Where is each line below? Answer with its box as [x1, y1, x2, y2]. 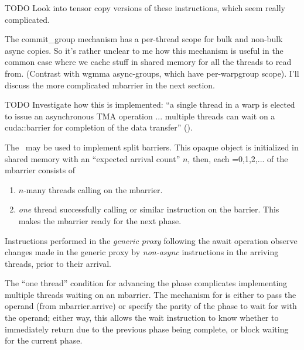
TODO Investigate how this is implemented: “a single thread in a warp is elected [5, 98, 295, 111]
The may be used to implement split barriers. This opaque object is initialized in [5, 140, 299, 153]
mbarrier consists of [5, 164, 76, 176]
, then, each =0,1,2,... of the [187, 152, 288, 164]
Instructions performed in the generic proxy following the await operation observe [5, 234, 298, 246]
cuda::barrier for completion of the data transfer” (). [5, 121, 193, 133]
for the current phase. [5, 334, 83, 346]
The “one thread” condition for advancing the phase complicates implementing [5, 277, 288, 289]
